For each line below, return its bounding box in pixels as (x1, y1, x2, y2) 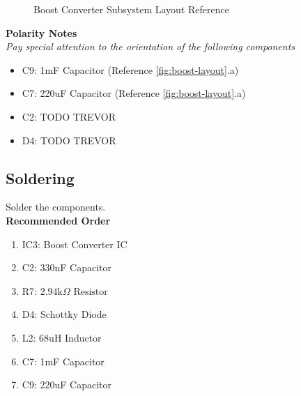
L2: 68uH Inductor (22, 330, 102, 344)
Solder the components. (6, 199, 106, 214)
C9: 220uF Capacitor (22, 377, 111, 392)
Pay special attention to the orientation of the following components (6, 39, 295, 54)
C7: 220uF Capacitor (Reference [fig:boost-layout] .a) (22, 86, 246, 100)
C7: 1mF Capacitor (22, 353, 105, 368)
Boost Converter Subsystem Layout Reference (33, 2, 229, 16)
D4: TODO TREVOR (22, 132, 116, 147)
